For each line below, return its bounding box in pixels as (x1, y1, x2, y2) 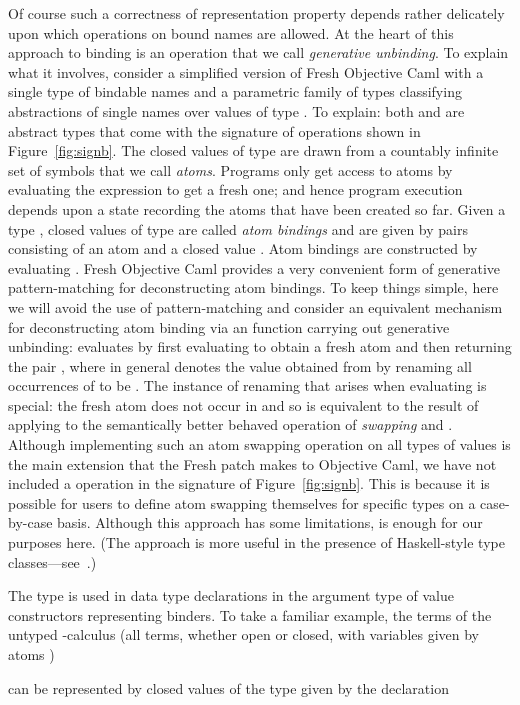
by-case (8, 512, 53, 533)
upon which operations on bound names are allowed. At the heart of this (8, 22, 454, 43)
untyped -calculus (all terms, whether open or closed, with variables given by (8, 624, 480, 645)
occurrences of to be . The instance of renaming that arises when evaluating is (8, 375, 487, 396)
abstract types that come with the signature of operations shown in (8, 120, 421, 141)
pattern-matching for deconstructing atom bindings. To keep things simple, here (8, 277, 499, 298)
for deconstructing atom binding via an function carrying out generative (8, 316, 450, 337)
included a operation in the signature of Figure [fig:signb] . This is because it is (8, 473, 490, 494)
